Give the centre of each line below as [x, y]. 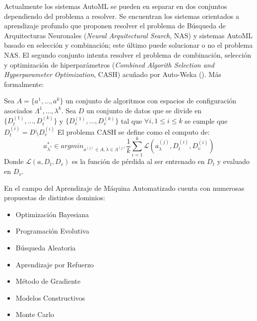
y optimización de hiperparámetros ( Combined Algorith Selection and [109, 64]
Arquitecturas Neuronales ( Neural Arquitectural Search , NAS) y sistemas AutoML [128, 35]
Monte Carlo [35, 314]
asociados [18, 110]
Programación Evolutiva [52, 231]
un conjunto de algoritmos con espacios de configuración [151, 101]
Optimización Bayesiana [52, 214]
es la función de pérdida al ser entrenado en [138, 161]
